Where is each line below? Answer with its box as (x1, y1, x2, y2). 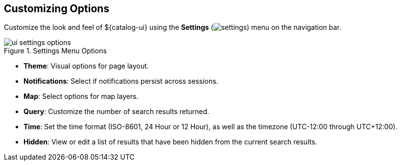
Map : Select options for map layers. (24, 92, 139, 101)
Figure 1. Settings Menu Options (4, 47, 107, 55)
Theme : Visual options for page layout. (24, 62, 149, 71)
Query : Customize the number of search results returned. (24, 107, 210, 116)
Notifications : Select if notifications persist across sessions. (24, 77, 218, 86)
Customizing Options (4, 2, 110, 15)
